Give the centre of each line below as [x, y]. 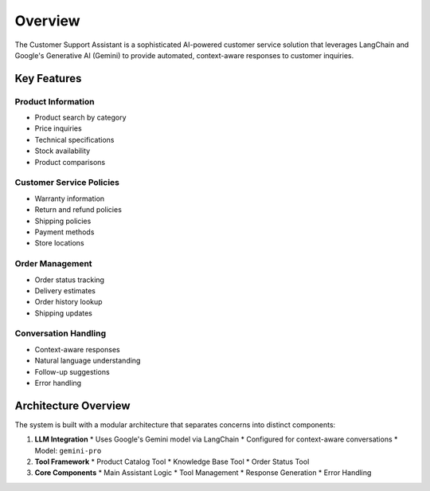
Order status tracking [70, 280]
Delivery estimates [65, 290]
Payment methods [64, 232]
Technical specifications [74, 139]
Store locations [59, 243]
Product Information [55, 101]
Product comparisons [70, 162]
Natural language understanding [88, 361]
